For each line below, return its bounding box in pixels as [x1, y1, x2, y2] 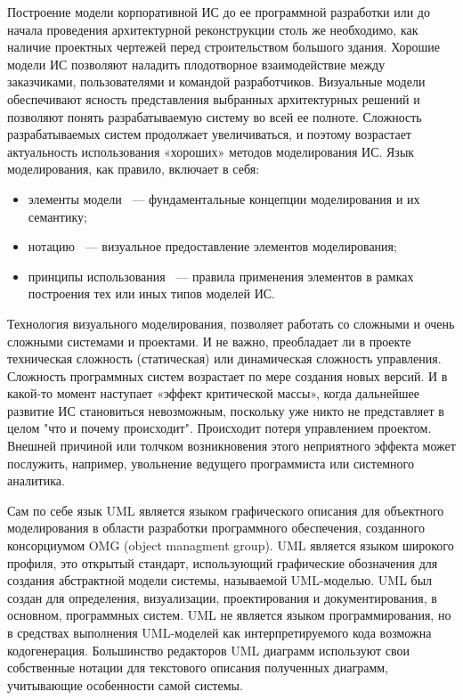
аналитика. [7, 471, 65, 490]
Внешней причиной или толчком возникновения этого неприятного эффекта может [7, 436, 456, 455]
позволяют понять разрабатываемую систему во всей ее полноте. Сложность [7, 107, 422, 126]
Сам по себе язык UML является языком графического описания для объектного [7, 501, 444, 519]
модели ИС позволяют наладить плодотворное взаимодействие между [7, 54, 386, 73]
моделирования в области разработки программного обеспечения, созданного [7, 518, 425, 537]
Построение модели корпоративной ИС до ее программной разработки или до [7, 3, 430, 20]
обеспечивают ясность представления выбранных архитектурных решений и [7, 89, 420, 108]
